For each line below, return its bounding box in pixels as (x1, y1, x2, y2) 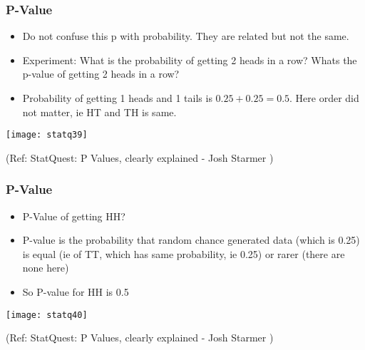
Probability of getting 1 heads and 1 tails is (22, 91, 212, 105)
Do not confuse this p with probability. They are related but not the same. (22, 29, 349, 43)
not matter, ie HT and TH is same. (22, 104, 177, 119)
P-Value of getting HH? (22, 208, 125, 223)
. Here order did (289, 91, 359, 105)
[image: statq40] (6, 309, 88, 320)
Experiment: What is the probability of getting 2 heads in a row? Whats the (22, 52, 357, 67)
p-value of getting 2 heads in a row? (22, 66, 180, 81)
